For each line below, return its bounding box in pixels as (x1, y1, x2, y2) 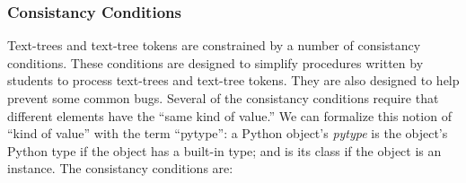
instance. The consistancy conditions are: (7, 159, 233, 178)
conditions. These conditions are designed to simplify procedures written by (7, 53, 424, 72)
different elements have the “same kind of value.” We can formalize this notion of (7, 106, 452, 125)
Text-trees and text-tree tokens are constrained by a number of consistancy (7, 36, 421, 55)
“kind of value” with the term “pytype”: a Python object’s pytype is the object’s (7, 124, 448, 143)
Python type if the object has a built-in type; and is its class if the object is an (7, 141, 442, 160)
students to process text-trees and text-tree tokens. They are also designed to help (7, 71, 460, 90)
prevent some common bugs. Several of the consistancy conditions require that (7, 89, 439, 107)
